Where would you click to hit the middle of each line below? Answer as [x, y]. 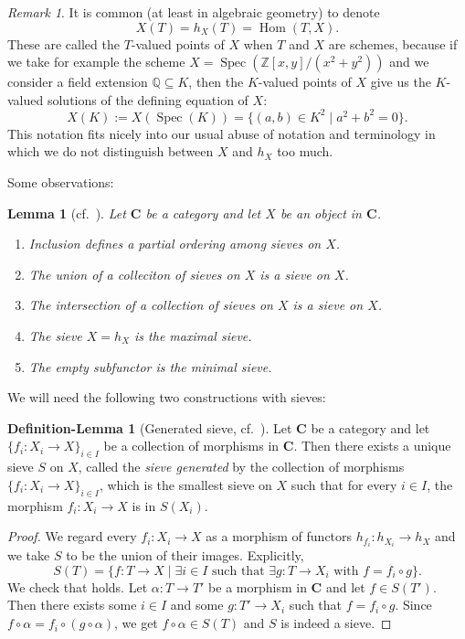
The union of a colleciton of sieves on [134, 274]
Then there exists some [72, 605]
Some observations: [61, 182]
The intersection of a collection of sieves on [151, 305]
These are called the [63, 43]
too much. [305, 151]
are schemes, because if [393, 43]
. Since [413, 605]
